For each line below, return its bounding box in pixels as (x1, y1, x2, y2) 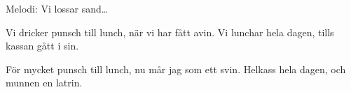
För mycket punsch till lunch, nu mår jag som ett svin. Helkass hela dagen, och (6, 61, 346, 76)
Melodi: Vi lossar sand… (6, 1, 109, 15)
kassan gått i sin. (6, 38, 79, 53)
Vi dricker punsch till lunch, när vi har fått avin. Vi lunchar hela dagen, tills (6, 24, 334, 39)
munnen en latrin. (6, 75, 83, 90)
